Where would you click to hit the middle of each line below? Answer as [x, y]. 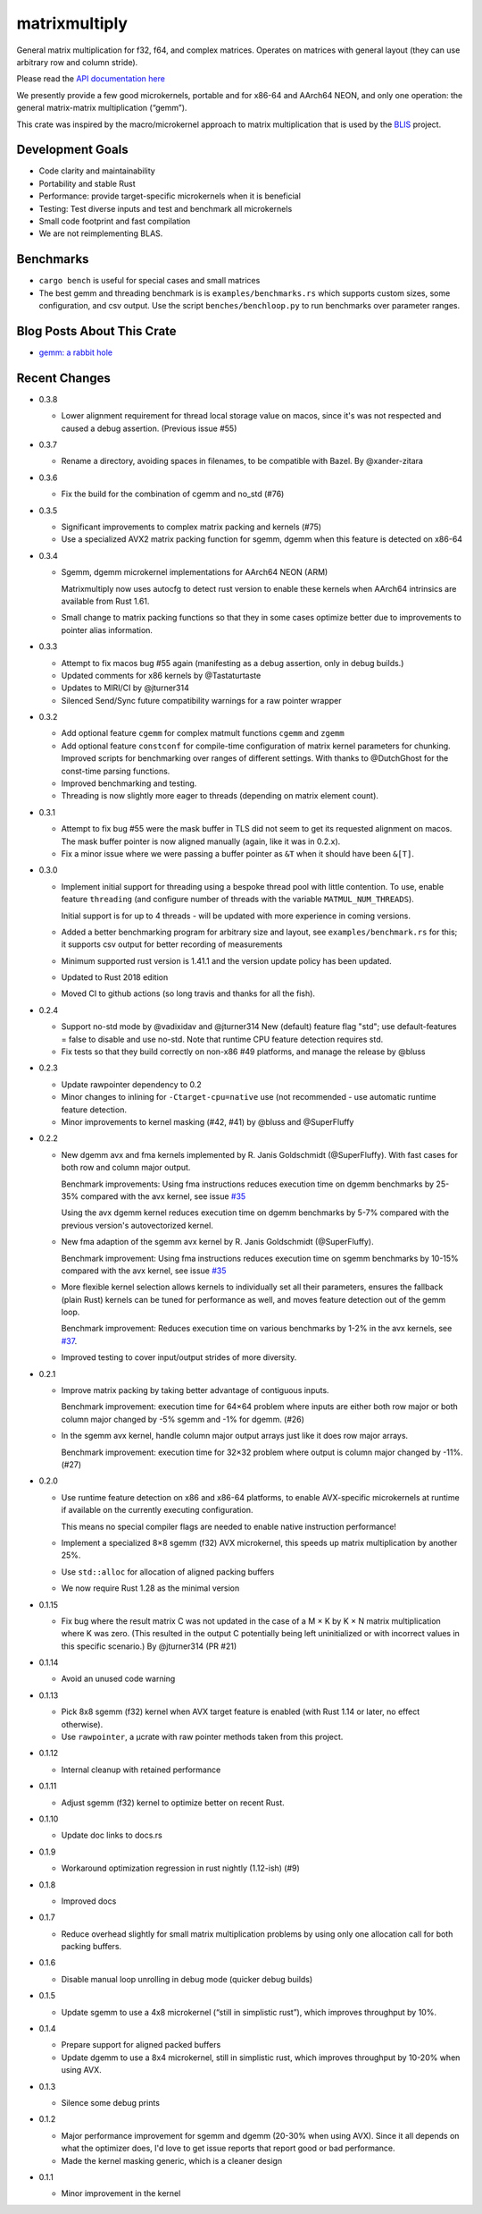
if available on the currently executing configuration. [157, 1510]
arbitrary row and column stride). [77, 62]
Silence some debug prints [111, 2103]
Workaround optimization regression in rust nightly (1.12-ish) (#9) [181, 1868]
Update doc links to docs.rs [112, 1835]
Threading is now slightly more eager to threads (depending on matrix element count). [220, 796]
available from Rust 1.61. [105, 601]
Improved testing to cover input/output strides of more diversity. [179, 1357]
